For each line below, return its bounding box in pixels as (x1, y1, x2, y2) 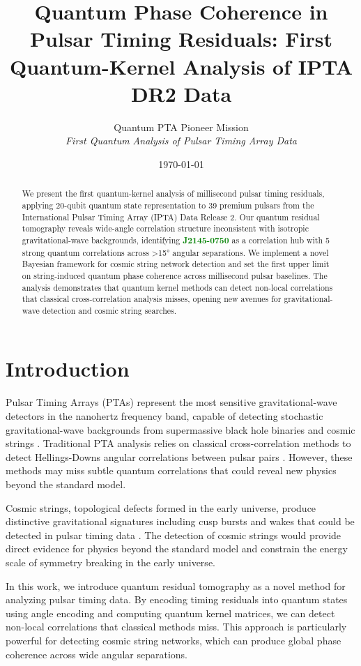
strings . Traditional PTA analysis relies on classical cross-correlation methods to (6, 436, 351, 451)
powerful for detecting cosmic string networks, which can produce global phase (6, 633, 341, 647)
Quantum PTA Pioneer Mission (114, 119, 249, 134)
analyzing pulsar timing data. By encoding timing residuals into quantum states (6, 592, 348, 607)
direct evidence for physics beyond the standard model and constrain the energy (6, 541, 348, 556)
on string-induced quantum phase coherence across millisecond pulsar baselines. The (22, 269, 328, 281)
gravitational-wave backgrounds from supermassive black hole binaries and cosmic (6, 422, 355, 437)
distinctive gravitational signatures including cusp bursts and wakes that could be (6, 514, 355, 529)
